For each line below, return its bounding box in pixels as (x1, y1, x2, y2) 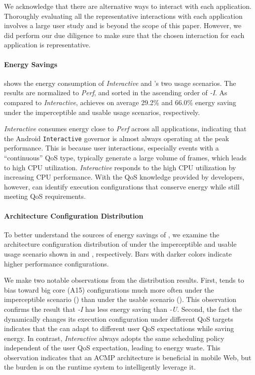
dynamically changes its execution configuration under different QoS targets (4, 313, 233, 324)
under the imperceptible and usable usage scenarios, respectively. (4, 107, 200, 117)
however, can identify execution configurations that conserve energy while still (4, 181, 240, 191)
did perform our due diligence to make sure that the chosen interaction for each (4, 30, 245, 40)
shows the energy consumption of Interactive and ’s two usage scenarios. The (4, 77, 236, 88)
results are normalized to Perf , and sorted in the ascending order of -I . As (4, 87, 227, 98)
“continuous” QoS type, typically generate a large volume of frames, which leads (4, 152, 247, 162)
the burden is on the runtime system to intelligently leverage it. (4, 362, 196, 372)
